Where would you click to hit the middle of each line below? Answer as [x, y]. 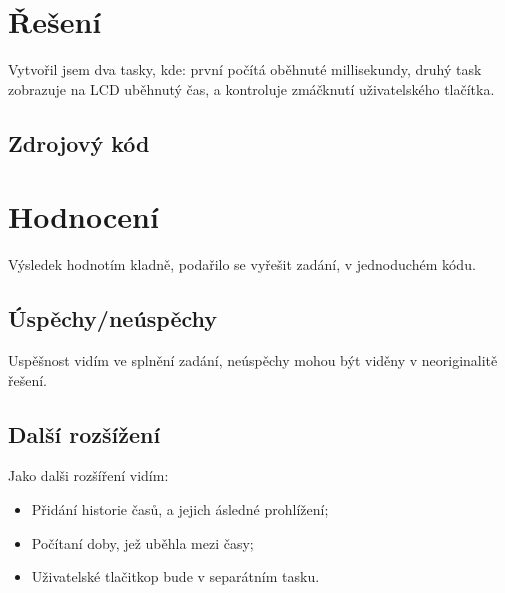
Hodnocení [83, 216]
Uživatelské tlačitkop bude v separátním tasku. [175, 576]
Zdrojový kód [79, 142]
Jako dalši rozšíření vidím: [88, 475]
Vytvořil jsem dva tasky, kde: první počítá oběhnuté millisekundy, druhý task [245, 69]
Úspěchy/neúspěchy [113, 318]
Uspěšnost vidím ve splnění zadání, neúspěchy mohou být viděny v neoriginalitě [253, 360]
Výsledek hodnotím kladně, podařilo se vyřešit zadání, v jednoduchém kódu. [242, 264]
